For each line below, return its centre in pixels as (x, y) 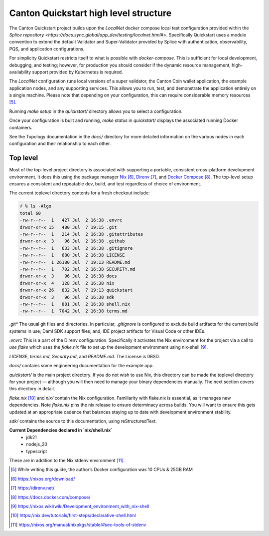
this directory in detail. (32, 389)
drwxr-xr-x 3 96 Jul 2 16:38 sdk (67, 297)
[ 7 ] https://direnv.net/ (33, 488)
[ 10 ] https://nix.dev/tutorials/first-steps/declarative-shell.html (73, 516)
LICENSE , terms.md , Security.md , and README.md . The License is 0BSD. (85, 356)
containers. (21, 127)
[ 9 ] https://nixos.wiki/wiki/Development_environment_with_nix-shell (80, 506)
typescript (37, 451)
